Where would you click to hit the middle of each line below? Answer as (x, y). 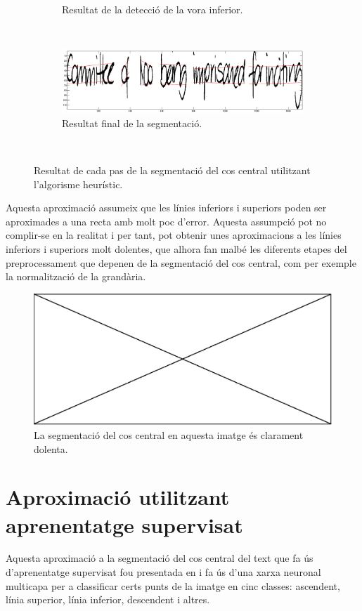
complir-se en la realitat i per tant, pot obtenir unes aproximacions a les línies (174, 235)
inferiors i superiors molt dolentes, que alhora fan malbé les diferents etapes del (176, 249)
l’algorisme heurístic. (78, 184)
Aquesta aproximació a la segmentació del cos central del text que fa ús (160, 558)
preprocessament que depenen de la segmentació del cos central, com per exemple (181, 262)
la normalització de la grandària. (76, 276)
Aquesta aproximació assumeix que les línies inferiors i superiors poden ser (166, 208)
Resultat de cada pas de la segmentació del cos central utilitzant (172, 170)
